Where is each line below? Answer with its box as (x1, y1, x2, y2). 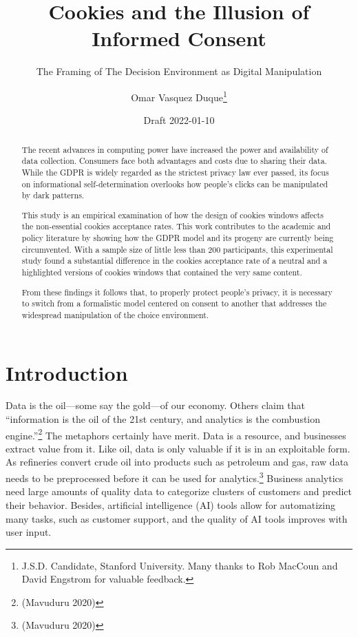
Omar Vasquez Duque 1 (131, 87, 227, 104)
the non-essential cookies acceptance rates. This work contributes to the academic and (21, 220, 331, 232)
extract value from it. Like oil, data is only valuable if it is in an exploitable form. (6, 441, 350, 455)
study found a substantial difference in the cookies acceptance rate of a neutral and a (21, 255, 328, 267)
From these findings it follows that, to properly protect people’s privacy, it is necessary (21, 286, 333, 297)
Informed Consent (92, 24, 266, 52)
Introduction (6, 358, 128, 386)
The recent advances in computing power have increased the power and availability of (21, 143, 328, 155)
